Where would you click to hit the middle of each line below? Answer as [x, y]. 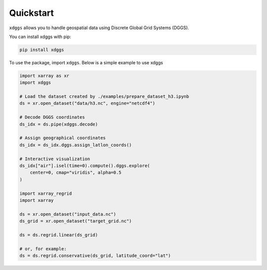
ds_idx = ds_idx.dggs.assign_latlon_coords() [76, 145]
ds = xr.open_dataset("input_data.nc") [68, 214]
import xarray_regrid [46, 193]
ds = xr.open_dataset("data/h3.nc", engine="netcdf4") [87, 103]
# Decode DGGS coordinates [52, 117]
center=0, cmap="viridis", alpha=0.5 [76, 173]
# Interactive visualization [55, 159]
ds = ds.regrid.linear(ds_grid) [59, 235]
